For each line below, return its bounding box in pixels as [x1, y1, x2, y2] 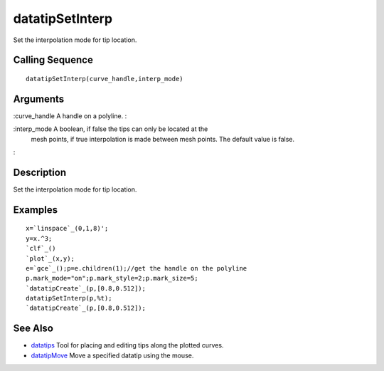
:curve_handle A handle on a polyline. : [13, 111, 127, 120]
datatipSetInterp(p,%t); [26, 294, 112, 303]
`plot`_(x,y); [26, 254, 75, 263]
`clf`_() [26, 244, 56, 253]
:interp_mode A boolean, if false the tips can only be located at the [13, 125, 208, 133]
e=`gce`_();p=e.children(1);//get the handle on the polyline [26, 264, 247, 272]
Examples [13, 204, 58, 216]
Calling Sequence [13, 54, 94, 66]
